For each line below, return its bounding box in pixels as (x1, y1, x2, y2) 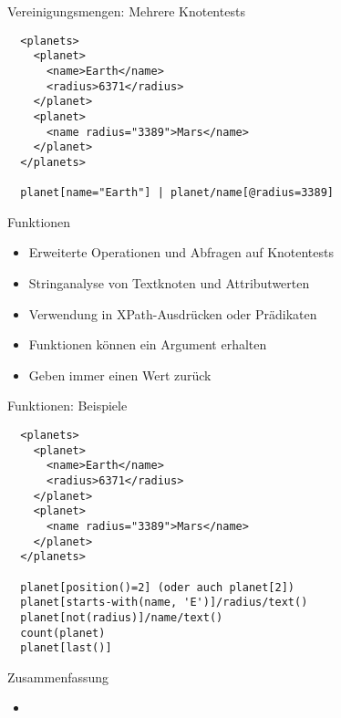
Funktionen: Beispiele (7, 396, 128, 415)
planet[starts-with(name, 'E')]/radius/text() (20, 596, 308, 609)
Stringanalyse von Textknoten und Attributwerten (28, 274, 310, 292)
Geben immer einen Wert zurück (28, 365, 212, 384)
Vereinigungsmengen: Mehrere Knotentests (7, 2, 245, 20)
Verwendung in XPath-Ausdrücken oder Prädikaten (28, 304, 317, 323)
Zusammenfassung (7, 667, 109, 686)
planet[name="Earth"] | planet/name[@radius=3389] (20, 186, 334, 200)
